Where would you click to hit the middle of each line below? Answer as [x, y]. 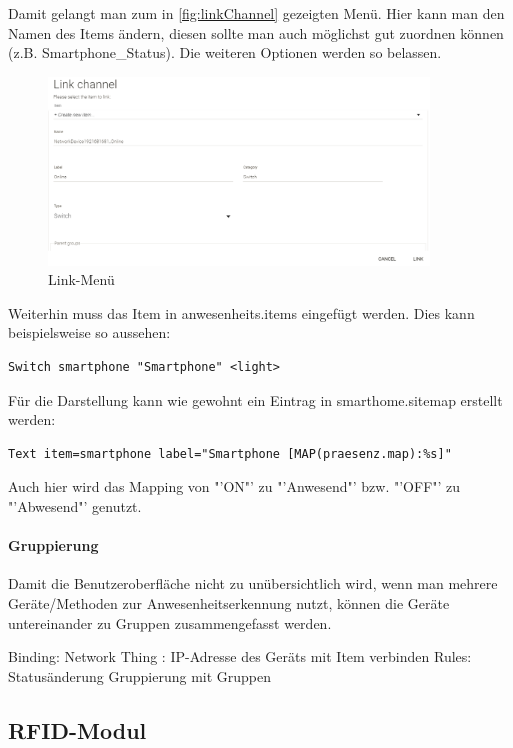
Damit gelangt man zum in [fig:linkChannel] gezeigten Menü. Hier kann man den [256, 13]
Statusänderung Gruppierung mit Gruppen [140, 675]
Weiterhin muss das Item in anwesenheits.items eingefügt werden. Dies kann [241, 312]
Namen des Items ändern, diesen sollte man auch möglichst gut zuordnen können [256, 32]
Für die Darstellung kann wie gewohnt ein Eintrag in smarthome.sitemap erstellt [255, 399]
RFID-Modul [77, 729]
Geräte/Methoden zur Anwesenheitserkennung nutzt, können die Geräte [229, 603]
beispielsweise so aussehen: [89, 332]
